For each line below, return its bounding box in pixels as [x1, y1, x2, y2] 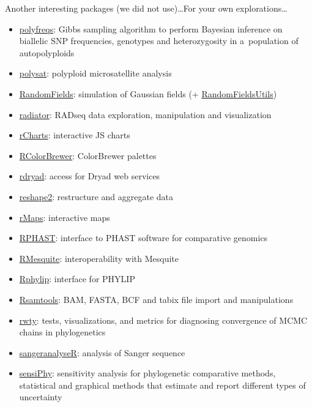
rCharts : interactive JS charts [19, 129, 130, 141]
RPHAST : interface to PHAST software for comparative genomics [19, 231, 268, 244]
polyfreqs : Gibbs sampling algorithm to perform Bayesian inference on [19, 22, 283, 35]
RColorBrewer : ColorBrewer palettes [19, 149, 157, 162]
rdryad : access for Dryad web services [19, 170, 160, 182]
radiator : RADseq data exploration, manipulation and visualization [19, 108, 272, 121]
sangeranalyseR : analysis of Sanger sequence [19, 346, 185, 359]
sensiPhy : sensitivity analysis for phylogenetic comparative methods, [19, 367, 276, 379]
